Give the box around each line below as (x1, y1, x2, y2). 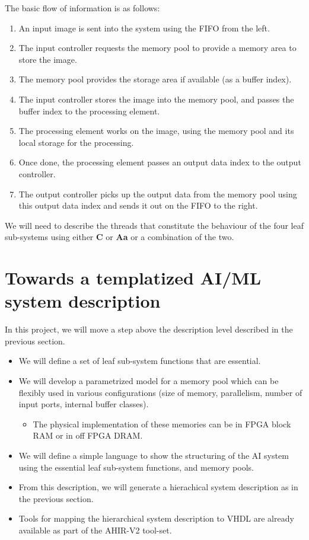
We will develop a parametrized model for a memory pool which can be (18, 375, 279, 386)
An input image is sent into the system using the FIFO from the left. (18, 21, 270, 34)
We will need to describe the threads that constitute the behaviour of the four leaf (5, 219, 304, 231)
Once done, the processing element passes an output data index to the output (18, 156, 301, 168)
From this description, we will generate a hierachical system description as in (18, 481, 298, 493)
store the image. (18, 53, 77, 65)
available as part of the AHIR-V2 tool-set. (18, 523, 172, 536)
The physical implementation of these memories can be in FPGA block (33, 417, 291, 430)
